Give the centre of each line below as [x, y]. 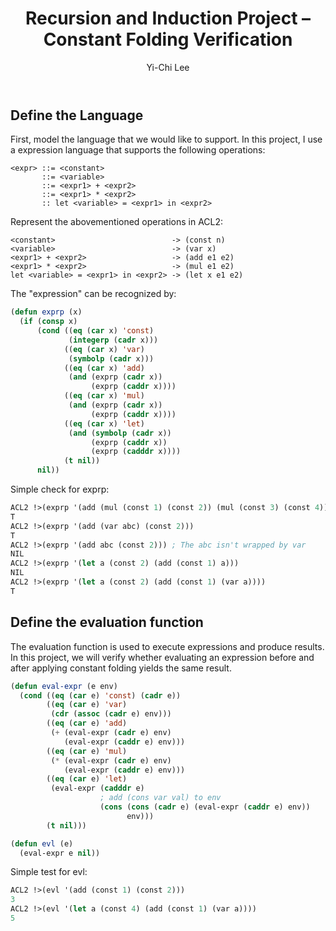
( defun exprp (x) [46, 312]
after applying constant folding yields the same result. [121, 668]
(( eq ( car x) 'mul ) [104, 396]
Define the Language [77, 115]
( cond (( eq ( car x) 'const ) [95, 331]
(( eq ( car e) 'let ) [87, 779]
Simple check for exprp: [60, 489]
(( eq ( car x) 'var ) [104, 349]
